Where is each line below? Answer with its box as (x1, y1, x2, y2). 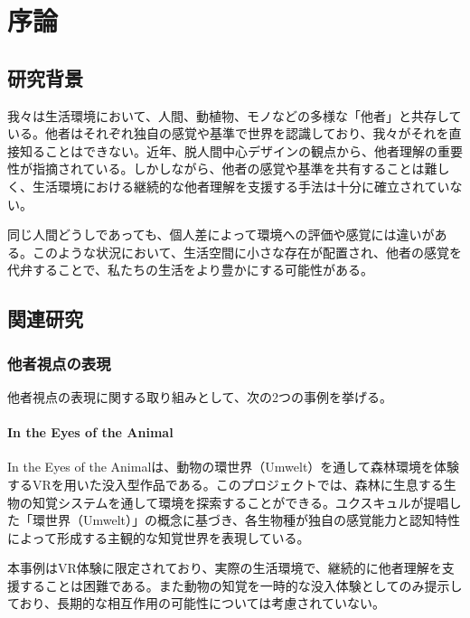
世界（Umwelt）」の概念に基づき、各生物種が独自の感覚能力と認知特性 (44, 510, 461, 529)
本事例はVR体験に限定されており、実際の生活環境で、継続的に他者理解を (7, 558, 442, 577)
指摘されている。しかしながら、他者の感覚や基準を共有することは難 (32, 159, 437, 178)
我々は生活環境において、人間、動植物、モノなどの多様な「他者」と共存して (7, 106, 462, 125)
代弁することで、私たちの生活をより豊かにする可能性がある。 (7, 260, 373, 279)
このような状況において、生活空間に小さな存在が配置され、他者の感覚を (32, 242, 463, 261)
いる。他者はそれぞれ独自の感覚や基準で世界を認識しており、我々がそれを (7, 124, 449, 143)
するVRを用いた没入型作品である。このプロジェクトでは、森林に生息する (7, 474, 444, 493)
